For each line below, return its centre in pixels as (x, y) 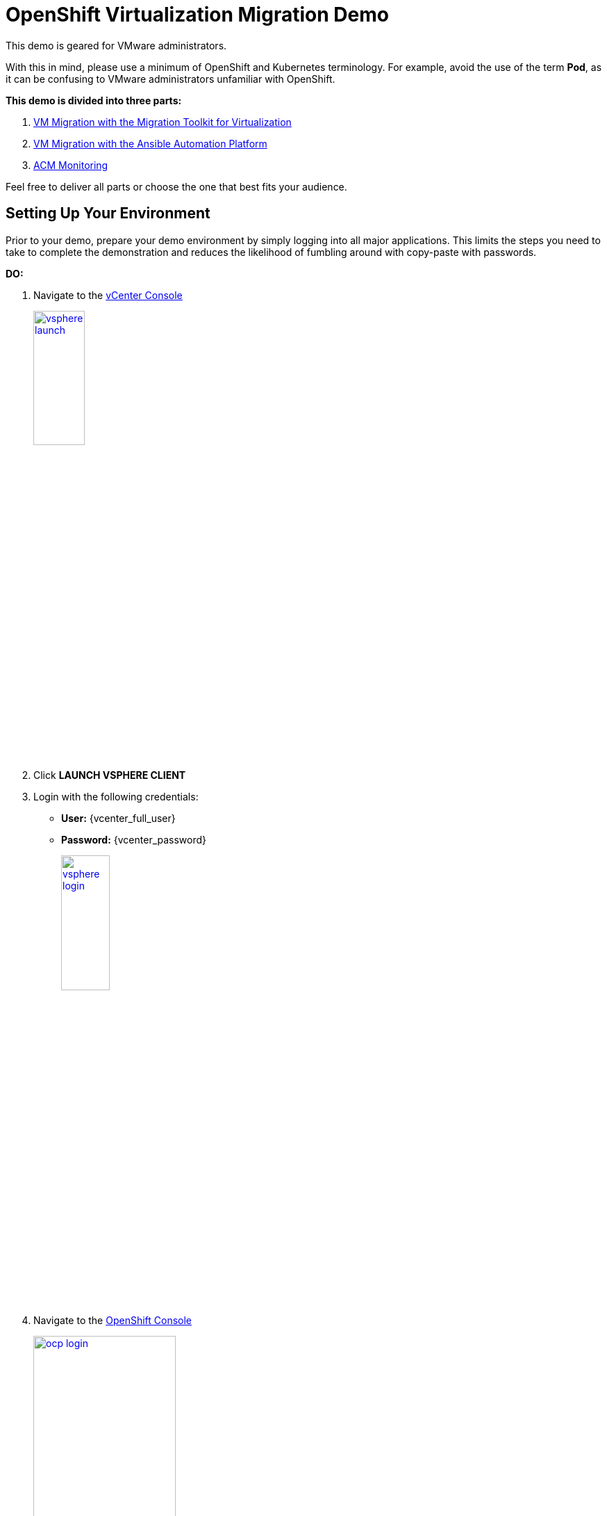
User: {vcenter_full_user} (118, 819)
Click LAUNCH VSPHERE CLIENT (110, 775)
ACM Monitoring (71, 165)
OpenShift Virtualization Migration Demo (197, 15)
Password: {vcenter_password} (134, 840)
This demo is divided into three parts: (94, 100)
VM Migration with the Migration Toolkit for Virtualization (163, 122)
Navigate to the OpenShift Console (113, 1320)
